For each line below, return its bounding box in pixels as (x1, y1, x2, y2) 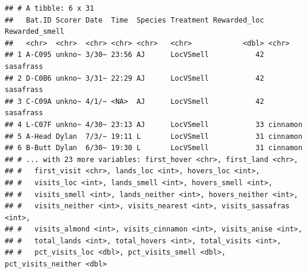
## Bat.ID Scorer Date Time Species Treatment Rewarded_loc (5, 15, 264, 24)
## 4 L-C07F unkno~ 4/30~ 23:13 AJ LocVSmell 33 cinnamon (5, 120, 303, 129)
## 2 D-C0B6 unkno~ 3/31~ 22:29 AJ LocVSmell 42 (5, 74, 264, 82)
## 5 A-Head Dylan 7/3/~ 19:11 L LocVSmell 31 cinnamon (5, 132, 303, 141)
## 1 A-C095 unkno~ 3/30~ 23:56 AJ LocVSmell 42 (5, 50, 264, 59)
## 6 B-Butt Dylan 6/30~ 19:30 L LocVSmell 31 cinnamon (5, 144, 303, 153)
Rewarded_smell (5, 27, 65, 36)
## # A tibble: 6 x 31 (5, 4, 94, 12)
